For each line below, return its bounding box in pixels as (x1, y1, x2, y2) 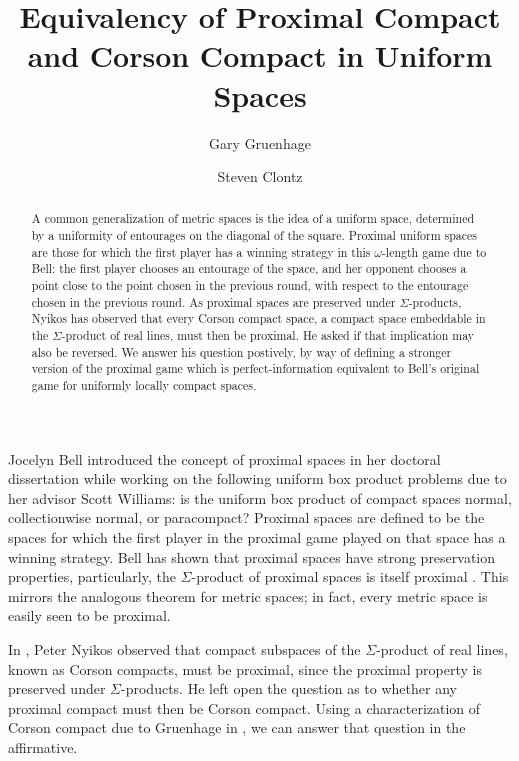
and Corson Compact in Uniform (27, 35, 493, 76)
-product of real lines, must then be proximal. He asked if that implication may (61, 327, 475, 344)
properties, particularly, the (8, 566, 176, 587)
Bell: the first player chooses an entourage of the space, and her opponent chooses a (31, 260, 467, 277)
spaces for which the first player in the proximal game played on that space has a (8, 527, 506, 548)
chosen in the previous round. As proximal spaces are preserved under (31, 293, 396, 310)
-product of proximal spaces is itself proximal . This (191, 566, 509, 587)
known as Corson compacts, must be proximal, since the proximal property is (8, 658, 482, 679)
